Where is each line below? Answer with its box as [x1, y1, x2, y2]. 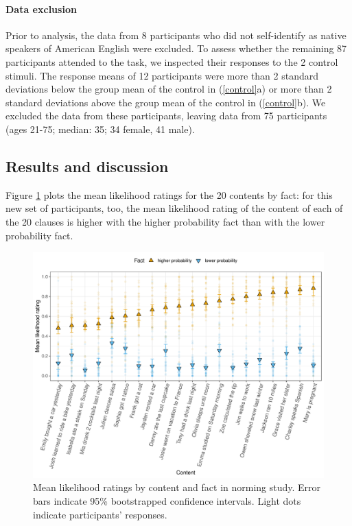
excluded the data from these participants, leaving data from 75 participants [5, 108, 327, 123]
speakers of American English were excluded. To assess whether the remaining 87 [5, 41, 347, 56]
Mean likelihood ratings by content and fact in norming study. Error [33, 480, 321, 494]
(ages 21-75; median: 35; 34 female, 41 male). [5, 121, 195, 136]
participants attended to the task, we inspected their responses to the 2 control [5, 54, 338, 69]
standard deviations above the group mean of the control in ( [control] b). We [5, 95, 326, 109]
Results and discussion [5, 155, 169, 176]
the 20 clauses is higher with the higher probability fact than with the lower [5, 214, 325, 228]
